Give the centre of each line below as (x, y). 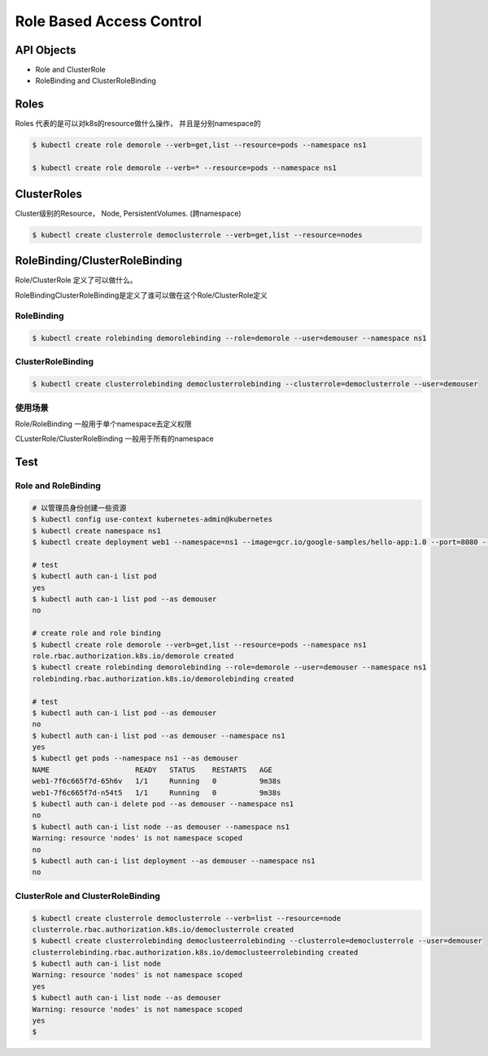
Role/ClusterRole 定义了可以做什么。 (76, 280)
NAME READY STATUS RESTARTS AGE (152, 770)
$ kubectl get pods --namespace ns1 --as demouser (135, 758)
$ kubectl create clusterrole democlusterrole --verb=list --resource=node (187, 918)
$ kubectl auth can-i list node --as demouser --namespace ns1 (161, 827)
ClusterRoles (49, 194)
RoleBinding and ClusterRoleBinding (96, 81)
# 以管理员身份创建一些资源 (79, 508)
